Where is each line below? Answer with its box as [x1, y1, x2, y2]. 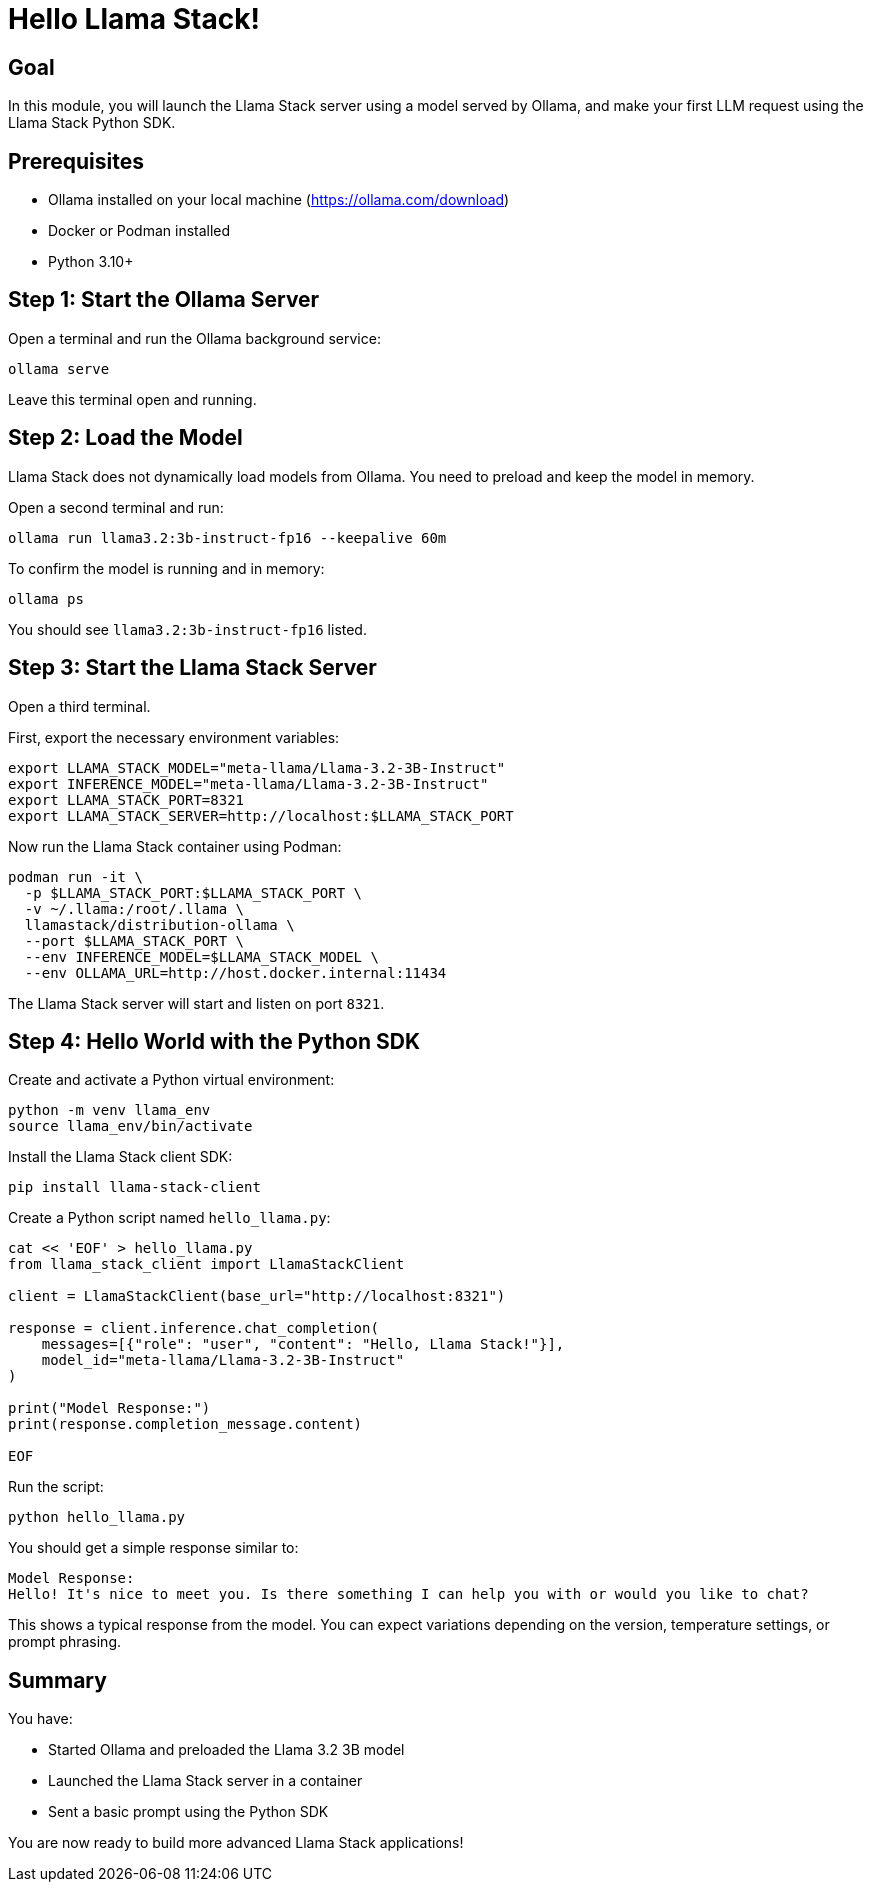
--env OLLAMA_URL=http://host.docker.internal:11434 [24, 964, 447, 981]
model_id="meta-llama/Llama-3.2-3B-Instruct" [41, 1352, 405, 1369]
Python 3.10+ [48, 253, 134, 271]
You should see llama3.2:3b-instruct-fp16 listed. [8, 620, 367, 638]
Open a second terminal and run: [8, 498, 224, 516]
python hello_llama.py [8, 1509, 186, 1526]
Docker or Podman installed [48, 222, 231, 240]
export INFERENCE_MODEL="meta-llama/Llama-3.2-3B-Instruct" [8, 775, 489, 792]
